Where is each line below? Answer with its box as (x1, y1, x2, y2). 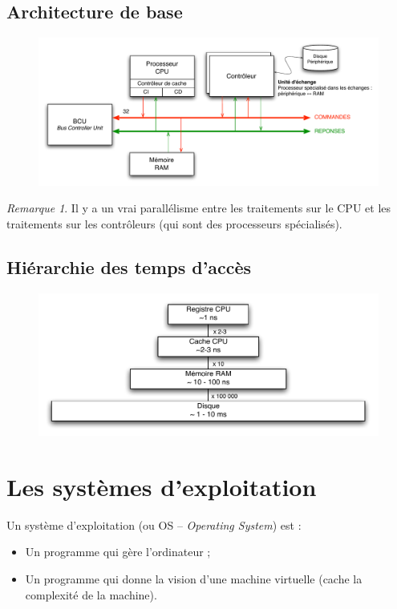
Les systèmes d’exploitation (6, 470, 317, 502)
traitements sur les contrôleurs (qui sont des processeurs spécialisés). (6, 216, 342, 232)
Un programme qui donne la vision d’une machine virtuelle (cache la (25, 571, 363, 587)
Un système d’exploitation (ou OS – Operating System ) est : (6, 516, 302, 533)
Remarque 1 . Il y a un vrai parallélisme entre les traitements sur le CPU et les (6, 200, 391, 216)
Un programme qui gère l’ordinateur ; (25, 543, 211, 560)
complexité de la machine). (25, 586, 157, 603)
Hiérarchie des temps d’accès (6, 255, 252, 280)
